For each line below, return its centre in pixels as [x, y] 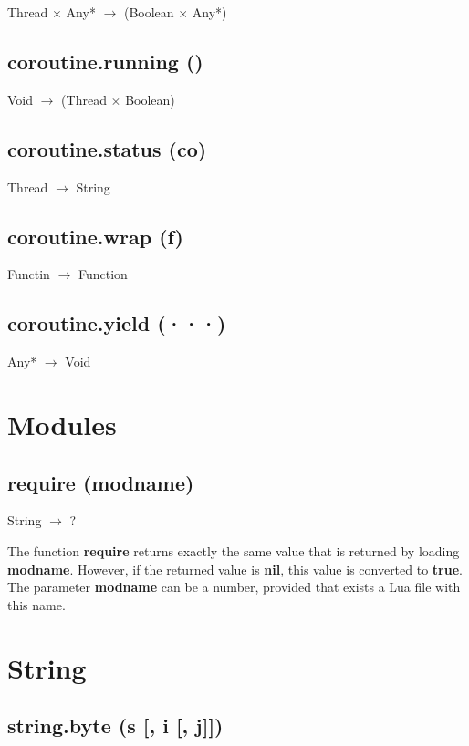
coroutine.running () [105, 61]
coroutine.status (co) [107, 148]
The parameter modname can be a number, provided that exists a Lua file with [234, 587]
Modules [62, 424]
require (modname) [101, 482]
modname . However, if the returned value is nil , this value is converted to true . [235, 569]
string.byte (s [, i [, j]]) [115, 725]
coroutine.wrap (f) [95, 236]
